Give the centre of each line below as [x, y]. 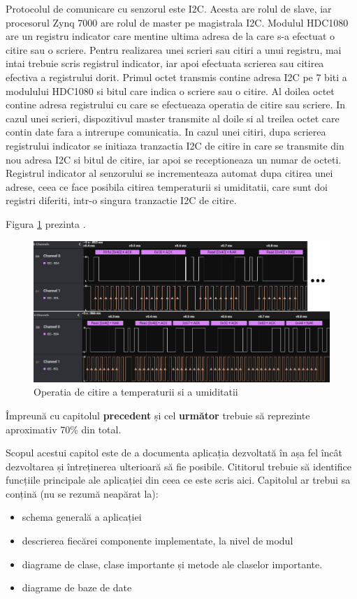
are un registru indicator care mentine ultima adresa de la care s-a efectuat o [170, 36]
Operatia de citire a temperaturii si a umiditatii [136, 392]
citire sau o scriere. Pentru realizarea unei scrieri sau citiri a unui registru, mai [174, 49]
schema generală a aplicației [82, 517]
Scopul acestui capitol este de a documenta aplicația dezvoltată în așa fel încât [174, 453]
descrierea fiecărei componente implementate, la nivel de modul [158, 541]
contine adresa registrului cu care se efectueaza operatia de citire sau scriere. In [175, 104]
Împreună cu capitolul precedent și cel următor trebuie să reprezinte [158, 415]
